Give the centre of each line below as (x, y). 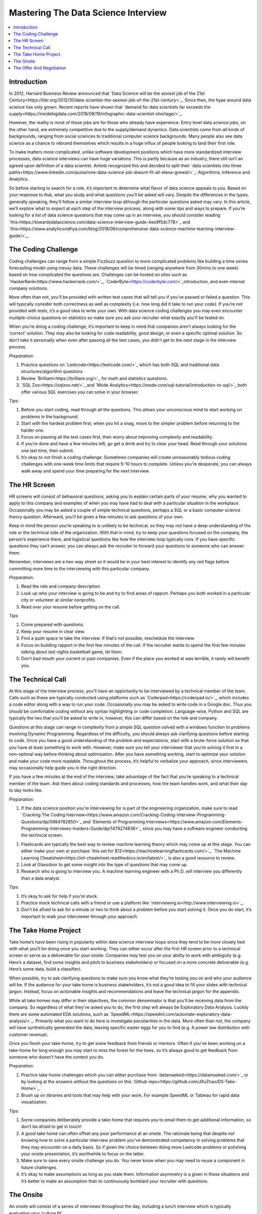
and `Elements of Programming (114, 822)
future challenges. (39, 1167)
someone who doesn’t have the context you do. (57, 1057)
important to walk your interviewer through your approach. (80, 916)
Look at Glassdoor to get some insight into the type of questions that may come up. (105, 865)
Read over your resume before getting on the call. (71, 607)
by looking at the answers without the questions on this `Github (84, 1082)
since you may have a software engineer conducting (195, 828)
